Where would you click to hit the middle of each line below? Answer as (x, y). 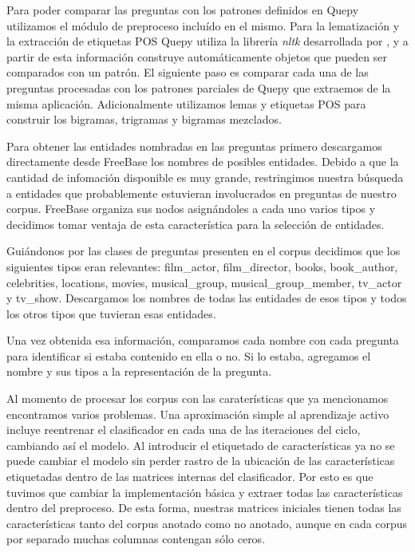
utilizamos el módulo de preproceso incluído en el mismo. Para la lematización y (203, 25)
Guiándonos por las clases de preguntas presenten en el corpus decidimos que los (204, 251)
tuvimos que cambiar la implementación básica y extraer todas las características (205, 492)
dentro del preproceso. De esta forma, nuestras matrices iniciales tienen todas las (204, 508)
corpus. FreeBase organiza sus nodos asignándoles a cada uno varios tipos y (191, 209)
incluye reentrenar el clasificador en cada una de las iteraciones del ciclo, (184, 430)
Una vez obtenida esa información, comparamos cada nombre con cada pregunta (203, 340)
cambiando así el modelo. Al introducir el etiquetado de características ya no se (201, 445)
